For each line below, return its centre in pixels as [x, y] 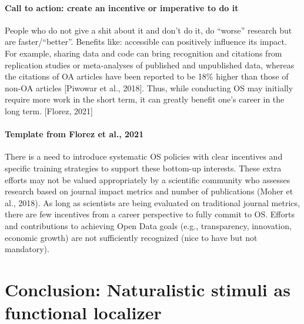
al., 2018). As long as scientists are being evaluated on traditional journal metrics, [152, 202]
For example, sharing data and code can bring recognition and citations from [143, 53]
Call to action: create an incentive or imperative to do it [122, 7]
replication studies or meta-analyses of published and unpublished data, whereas [150, 65]
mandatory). [27, 249]
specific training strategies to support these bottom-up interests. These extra [143, 168]
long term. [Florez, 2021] [49, 110]
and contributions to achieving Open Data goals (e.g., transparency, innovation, [148, 225]
